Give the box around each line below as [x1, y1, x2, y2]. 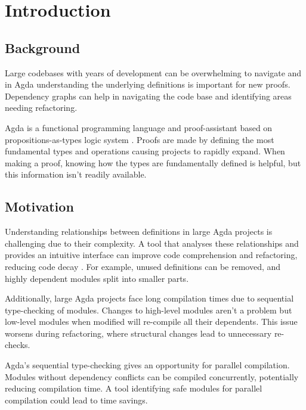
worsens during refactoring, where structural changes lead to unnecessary [5, 327, 272, 339]
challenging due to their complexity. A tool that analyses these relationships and [5, 237, 299, 249]
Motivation [5, 197, 74, 216]
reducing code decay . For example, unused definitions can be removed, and [5, 260, 281, 272]
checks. [5, 338, 30, 351]
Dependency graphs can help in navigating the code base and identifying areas [5, 89, 292, 102]
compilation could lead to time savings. [5, 393, 148, 406]
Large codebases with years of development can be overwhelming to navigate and [5, 66, 302, 79]
